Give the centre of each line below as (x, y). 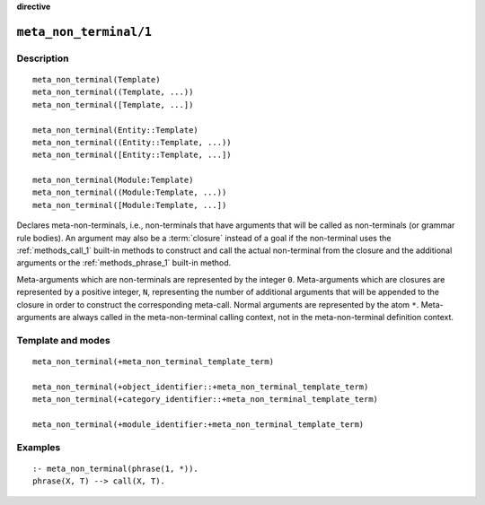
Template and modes (64, 340)
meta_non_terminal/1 (84, 32)
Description (43, 58)
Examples (39, 447)
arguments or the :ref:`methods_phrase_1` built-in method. (124, 263)
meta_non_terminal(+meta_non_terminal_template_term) (153, 361)
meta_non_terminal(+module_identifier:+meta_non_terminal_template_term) (198, 424)
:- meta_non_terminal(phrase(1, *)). (116, 468)
